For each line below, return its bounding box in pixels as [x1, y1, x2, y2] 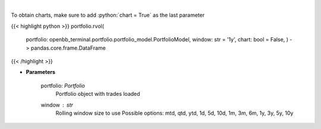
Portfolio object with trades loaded [55, 91, 140, 98]
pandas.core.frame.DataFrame [30, 44, 106, 51]
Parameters [26, 69, 56, 76]
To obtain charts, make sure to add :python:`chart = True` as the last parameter [11, 12, 205, 19]
